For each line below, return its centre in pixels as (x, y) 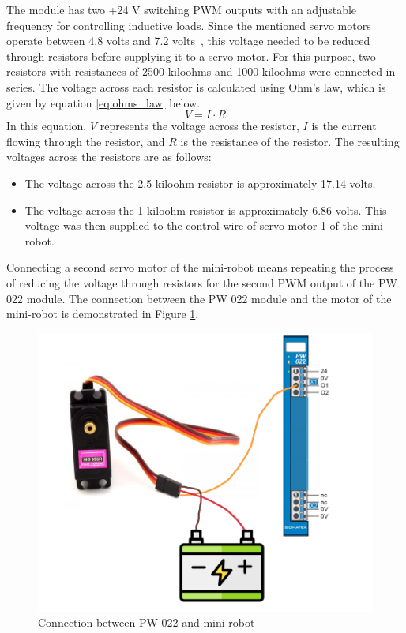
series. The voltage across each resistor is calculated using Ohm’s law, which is (196, 86)
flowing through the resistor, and (86, 141)
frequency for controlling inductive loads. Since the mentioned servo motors (189, 25)
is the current (344, 126)
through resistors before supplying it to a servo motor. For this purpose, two (191, 56)
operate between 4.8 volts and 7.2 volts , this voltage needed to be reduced (188, 41)
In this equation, (47, 126)
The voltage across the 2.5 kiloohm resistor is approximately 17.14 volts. (200, 183)
